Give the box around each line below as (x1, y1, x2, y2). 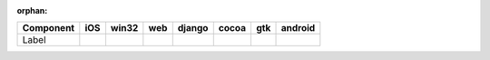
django (177, 22, 209, 35)
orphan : (16, 5, 48, 15)
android (280, 22, 316, 35)
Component (22, 22, 75, 35)
